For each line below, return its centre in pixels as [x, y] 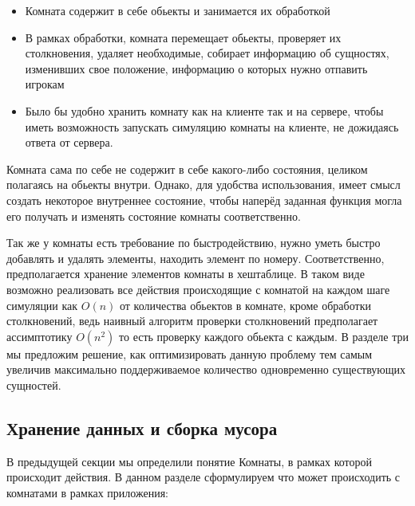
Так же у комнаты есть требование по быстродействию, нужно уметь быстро [194, 243]
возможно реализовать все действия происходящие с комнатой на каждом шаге [198, 289]
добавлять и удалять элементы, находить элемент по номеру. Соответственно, [196, 258]
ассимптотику [40, 336]
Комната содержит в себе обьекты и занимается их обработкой [178, 10]
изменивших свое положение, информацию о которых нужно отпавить [196, 68]
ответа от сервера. [69, 142]
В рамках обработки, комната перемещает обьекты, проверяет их [183, 37]
